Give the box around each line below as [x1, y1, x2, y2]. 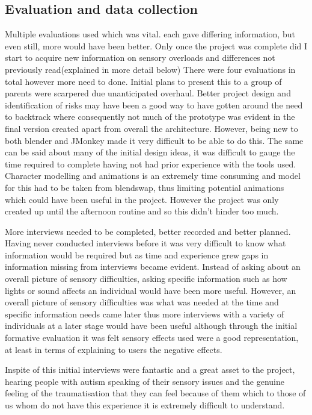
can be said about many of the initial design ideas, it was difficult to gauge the [5, 146, 295, 158]
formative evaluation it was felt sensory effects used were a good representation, [5, 331, 299, 344]
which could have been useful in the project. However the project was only [5, 193, 279, 205]
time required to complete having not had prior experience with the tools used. [5, 157, 296, 170]
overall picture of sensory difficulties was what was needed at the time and [5, 296, 279, 308]
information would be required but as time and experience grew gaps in [5, 248, 269, 261]
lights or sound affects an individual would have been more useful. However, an [5, 284, 296, 296]
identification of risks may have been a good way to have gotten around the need [5, 98, 303, 111]
